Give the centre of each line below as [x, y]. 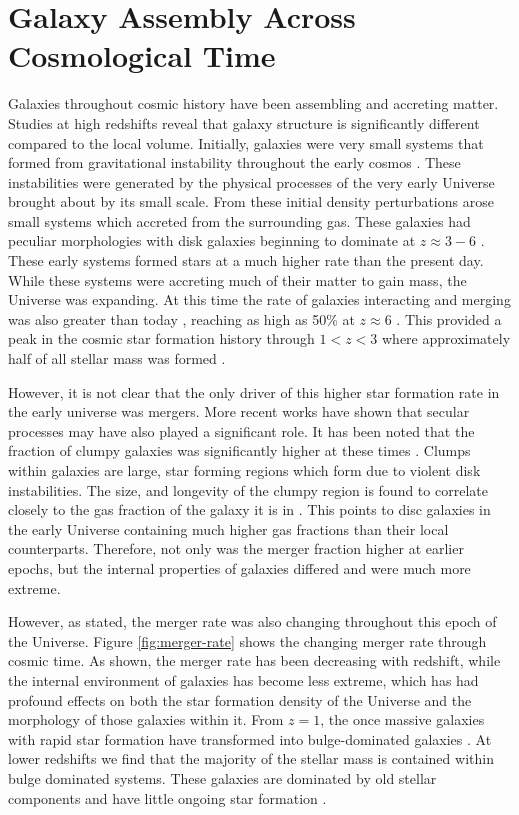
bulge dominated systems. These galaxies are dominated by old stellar [222, 777]
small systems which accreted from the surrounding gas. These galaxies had [239, 220]
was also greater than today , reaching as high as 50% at [181, 318]
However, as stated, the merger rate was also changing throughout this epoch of [252, 621]
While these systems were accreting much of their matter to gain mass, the [237, 279]
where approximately [446, 338]
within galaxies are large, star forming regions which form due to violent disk [244, 470]
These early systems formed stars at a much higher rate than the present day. [246, 260]
